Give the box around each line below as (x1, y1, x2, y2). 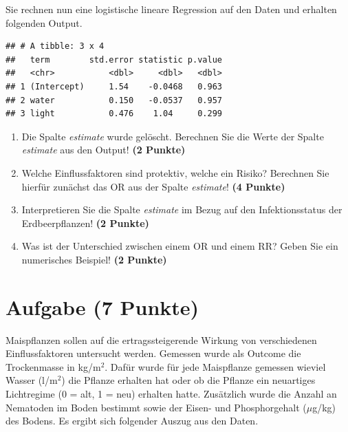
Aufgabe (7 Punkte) (6, 292, 199, 321)
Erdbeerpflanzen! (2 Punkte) (21, 215, 149, 230)
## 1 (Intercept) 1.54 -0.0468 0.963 (6, 81, 222, 91)
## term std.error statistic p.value (6, 54, 222, 65)
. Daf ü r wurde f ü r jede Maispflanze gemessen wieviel (105, 359, 326, 374)
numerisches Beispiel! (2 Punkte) (21, 252, 167, 266)
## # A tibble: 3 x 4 (6, 41, 105, 52)
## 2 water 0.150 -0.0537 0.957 (6, 95, 222, 105)
